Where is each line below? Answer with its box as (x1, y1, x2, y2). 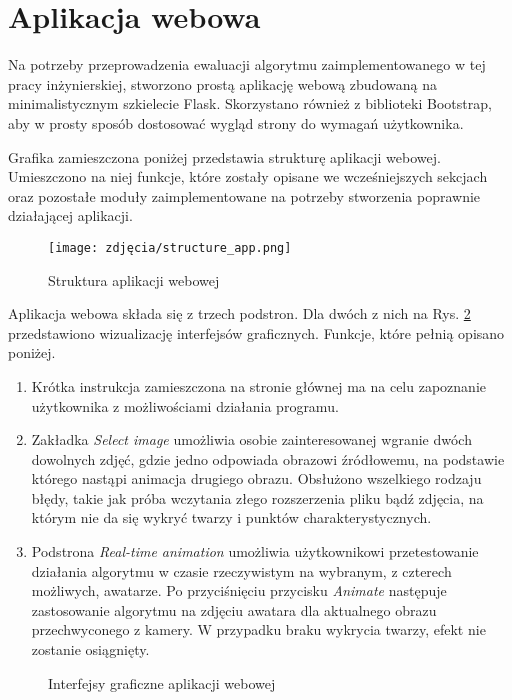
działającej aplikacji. (8, 205, 133, 226)
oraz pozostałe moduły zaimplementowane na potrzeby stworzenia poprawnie (8, 185, 481, 206)
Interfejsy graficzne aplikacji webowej (48, 672, 276, 693)
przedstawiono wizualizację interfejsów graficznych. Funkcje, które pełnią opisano (8, 322, 505, 343)
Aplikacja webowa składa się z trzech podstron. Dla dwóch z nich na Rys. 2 (8, 303, 471, 324)
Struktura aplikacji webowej (48, 269, 220, 290)
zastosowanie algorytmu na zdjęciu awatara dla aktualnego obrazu (31, 599, 437, 620)
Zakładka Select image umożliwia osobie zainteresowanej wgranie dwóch (31, 429, 472, 450)
